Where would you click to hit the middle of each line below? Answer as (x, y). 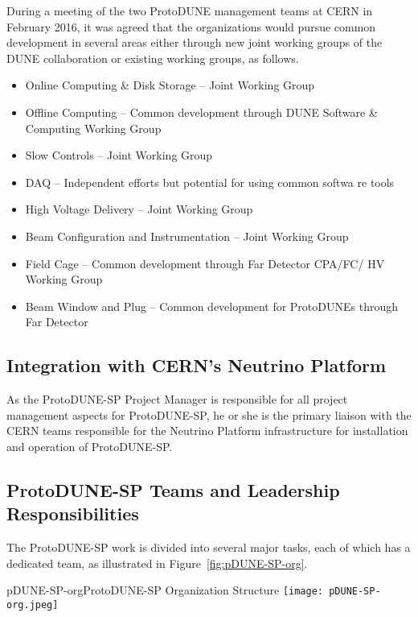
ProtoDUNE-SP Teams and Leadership (173, 489)
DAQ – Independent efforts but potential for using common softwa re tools (210, 182)
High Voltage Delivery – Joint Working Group (139, 209)
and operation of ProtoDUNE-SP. (90, 446)
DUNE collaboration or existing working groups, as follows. (153, 58)
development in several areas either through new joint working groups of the (195, 42)
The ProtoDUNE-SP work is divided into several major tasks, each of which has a (209, 547)
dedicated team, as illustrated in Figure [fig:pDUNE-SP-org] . (157, 563)
